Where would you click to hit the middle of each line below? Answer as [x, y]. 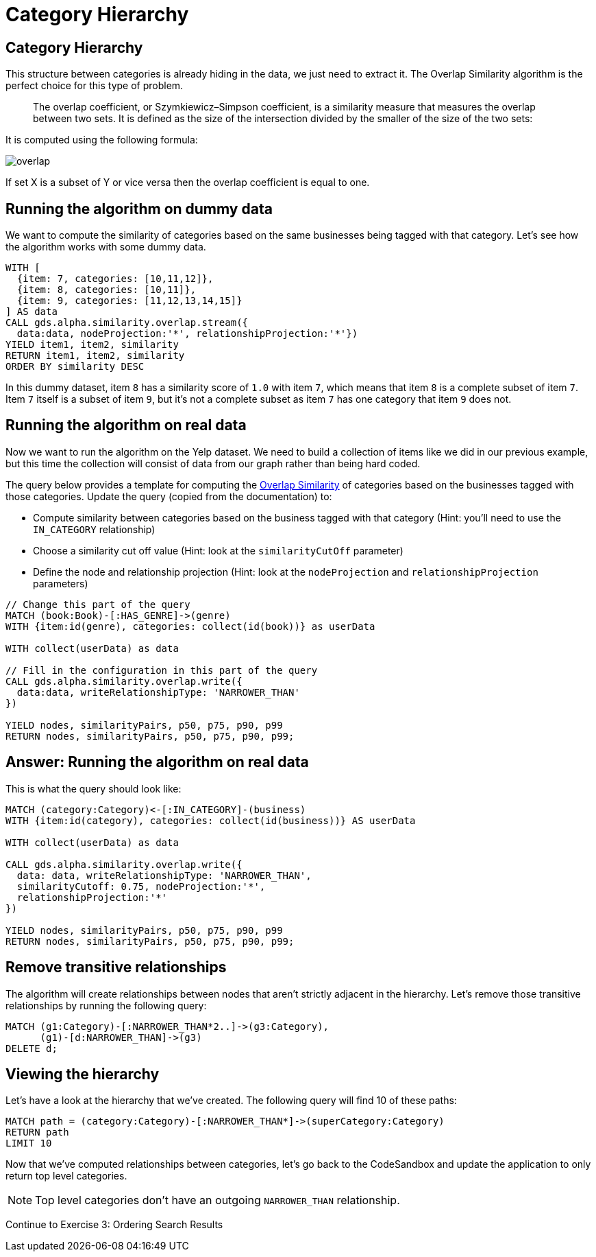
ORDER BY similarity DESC [75, 367]
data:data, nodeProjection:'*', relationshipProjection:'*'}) [187, 334]
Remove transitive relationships [116, 967]
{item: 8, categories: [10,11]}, [107, 290]
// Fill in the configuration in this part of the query [162, 670]
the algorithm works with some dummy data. [106, 247]
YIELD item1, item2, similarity [92, 345]
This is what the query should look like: [94, 788]
